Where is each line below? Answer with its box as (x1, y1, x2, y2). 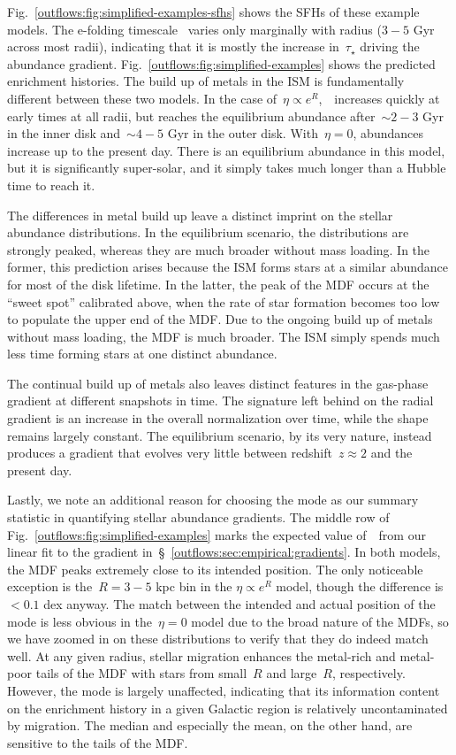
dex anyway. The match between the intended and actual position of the (43, 595, 436, 612)
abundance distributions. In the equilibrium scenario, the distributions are (7, 223, 409, 242)
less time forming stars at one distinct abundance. (7, 344, 277, 363)
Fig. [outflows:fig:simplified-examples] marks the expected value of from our (7, 525, 426, 543)
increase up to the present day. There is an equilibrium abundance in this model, (7, 141, 445, 159)
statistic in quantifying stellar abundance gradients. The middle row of (7, 508, 390, 527)
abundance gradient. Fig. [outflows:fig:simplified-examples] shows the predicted (7, 54, 436, 73)
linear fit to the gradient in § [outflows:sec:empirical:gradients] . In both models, (7, 543, 441, 561)
